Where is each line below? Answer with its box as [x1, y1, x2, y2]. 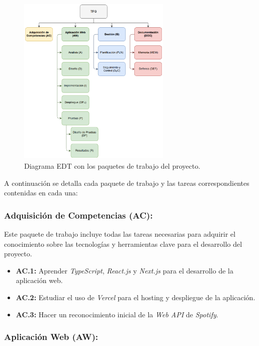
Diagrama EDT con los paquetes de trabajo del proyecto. [24, 161, 201, 171]
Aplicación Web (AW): [4, 330, 98, 343]
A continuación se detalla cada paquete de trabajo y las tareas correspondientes [4, 177, 249, 188]
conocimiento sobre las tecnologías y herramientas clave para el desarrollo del [4, 238, 242, 249]
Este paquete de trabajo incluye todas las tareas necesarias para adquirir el [4, 229, 236, 239]
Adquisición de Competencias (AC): [4, 209, 153, 221]
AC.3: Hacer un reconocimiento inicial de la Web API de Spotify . [16, 309, 218, 319]
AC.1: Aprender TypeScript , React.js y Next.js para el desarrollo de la [16, 265, 233, 275]
